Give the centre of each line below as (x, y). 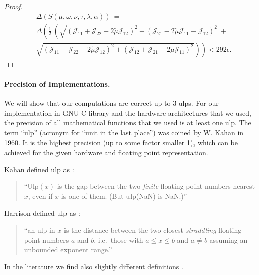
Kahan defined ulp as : (39, 169)
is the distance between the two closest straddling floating (153, 230)
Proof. (13, 6)
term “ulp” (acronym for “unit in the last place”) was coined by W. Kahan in (124, 132)
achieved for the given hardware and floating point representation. (106, 152)
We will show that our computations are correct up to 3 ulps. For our (111, 103)
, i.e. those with (118, 239)
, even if (40, 196)
